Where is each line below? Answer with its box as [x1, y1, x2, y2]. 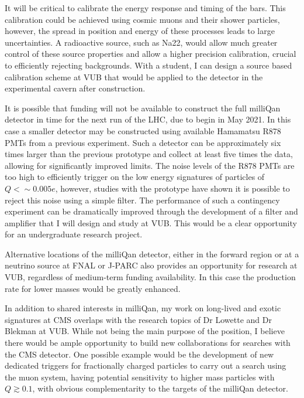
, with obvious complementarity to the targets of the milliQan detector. [32, 382, 288, 394]
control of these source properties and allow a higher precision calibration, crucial [5, 47, 296, 60]
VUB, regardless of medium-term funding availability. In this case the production [5, 271, 296, 283]
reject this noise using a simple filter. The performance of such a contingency [5, 193, 280, 206]
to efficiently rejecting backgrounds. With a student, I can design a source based [5, 59, 292, 71]
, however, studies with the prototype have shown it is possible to [55, 182, 290, 194]
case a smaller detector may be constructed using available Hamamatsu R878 [5, 124, 281, 137]
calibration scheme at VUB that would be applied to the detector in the [5, 70, 263, 83]
